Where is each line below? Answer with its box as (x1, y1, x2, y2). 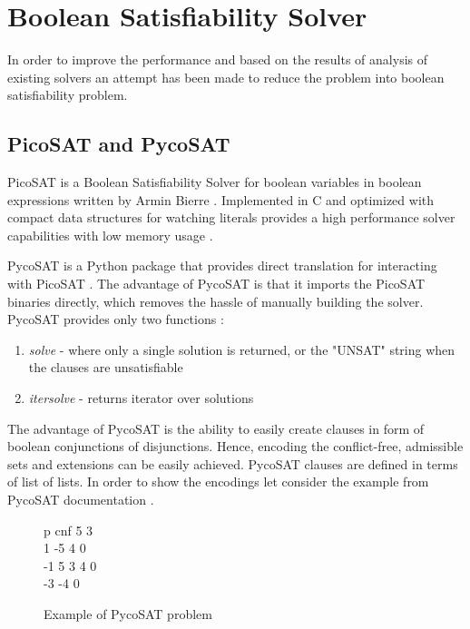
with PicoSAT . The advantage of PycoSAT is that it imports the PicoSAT (7, 274, 426, 293)
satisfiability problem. (7, 85, 128, 104)
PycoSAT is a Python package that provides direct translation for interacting (7, 256, 437, 275)
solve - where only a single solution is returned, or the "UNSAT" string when (28, 339, 455, 359)
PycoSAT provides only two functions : (7, 310, 224, 329)
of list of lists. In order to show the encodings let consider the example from (7, 472, 429, 491)
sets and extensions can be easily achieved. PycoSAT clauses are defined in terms (7, 454, 458, 473)
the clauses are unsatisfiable (28, 358, 183, 377)
